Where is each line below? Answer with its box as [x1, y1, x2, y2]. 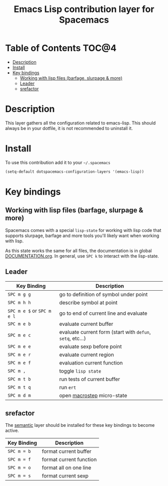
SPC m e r [7, 351, 31, 357]
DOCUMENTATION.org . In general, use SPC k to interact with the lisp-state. [5, 253, 159, 259]
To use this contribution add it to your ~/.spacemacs [5, 159, 111, 165]
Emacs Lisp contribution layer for [13, 4, 154, 15]
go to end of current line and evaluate [59, 310, 147, 317]
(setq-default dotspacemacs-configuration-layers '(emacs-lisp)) [5, 169, 144, 174]
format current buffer [41, 448, 91, 455]
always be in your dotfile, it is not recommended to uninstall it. [5, 125, 133, 131]
